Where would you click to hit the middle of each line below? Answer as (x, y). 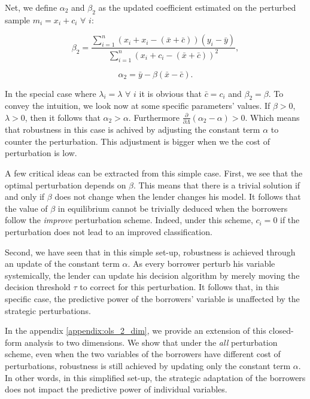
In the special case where (51, 93)
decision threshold (38, 287)
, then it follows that (63, 117)
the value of (26, 208)
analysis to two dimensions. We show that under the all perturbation (151, 342)
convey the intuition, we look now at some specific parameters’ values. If (138, 106)
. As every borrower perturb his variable (201, 264)
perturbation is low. (41, 153)
